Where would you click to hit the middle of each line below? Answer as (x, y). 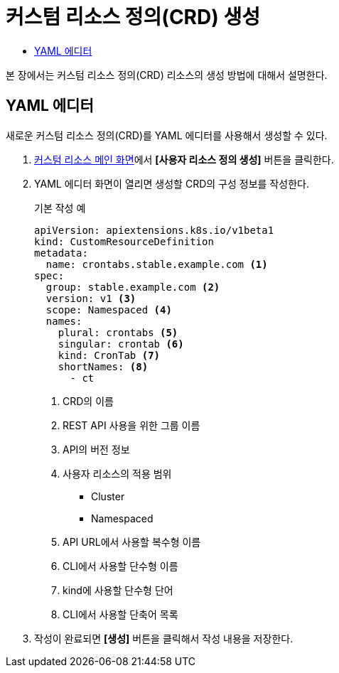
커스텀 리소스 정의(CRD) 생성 (133, 17)
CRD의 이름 (88, 401)
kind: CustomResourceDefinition (124, 241)
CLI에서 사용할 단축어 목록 (120, 614)
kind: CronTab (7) (109, 355)
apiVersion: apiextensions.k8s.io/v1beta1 (154, 230)
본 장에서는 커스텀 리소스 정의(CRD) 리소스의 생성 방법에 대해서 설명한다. (167, 75)
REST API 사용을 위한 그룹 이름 (131, 425)
